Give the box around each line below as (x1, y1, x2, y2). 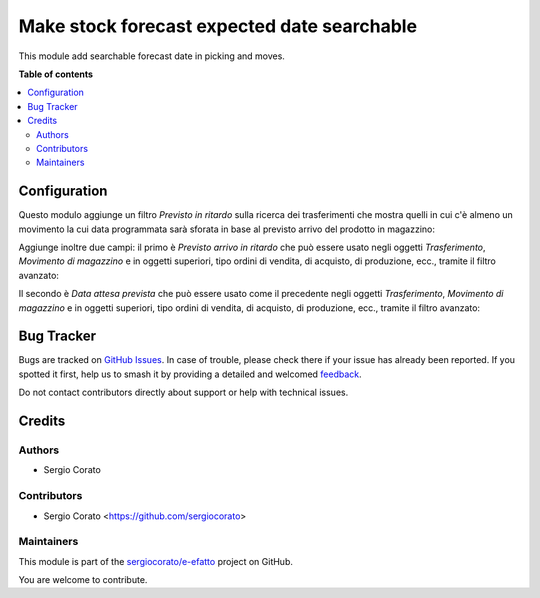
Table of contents (18, 68, 94, 80)
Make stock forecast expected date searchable (18, 15, 418, 37)
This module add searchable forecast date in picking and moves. (18, 50, 285, 62)
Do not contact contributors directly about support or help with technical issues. (18, 386, 349, 399)
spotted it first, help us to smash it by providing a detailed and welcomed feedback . (18, 368, 362, 380)
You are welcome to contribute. (18, 574, 148, 586)
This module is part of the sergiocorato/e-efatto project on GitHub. (18, 555, 294, 567)
